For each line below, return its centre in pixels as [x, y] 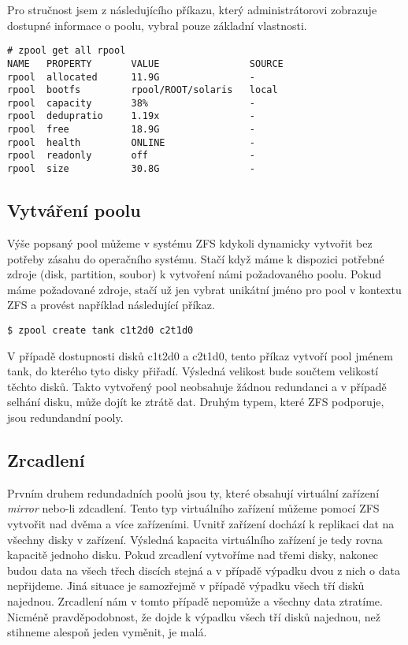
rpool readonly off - [131, 156]
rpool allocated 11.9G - [131, 77]
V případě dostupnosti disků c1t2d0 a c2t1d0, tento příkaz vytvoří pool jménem [200, 355]
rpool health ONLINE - [131, 142]
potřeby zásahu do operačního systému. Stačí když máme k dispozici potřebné [196, 258]
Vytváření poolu [74, 210]
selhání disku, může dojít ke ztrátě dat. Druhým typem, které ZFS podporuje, [196, 402]
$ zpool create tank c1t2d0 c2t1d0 [100, 330]
